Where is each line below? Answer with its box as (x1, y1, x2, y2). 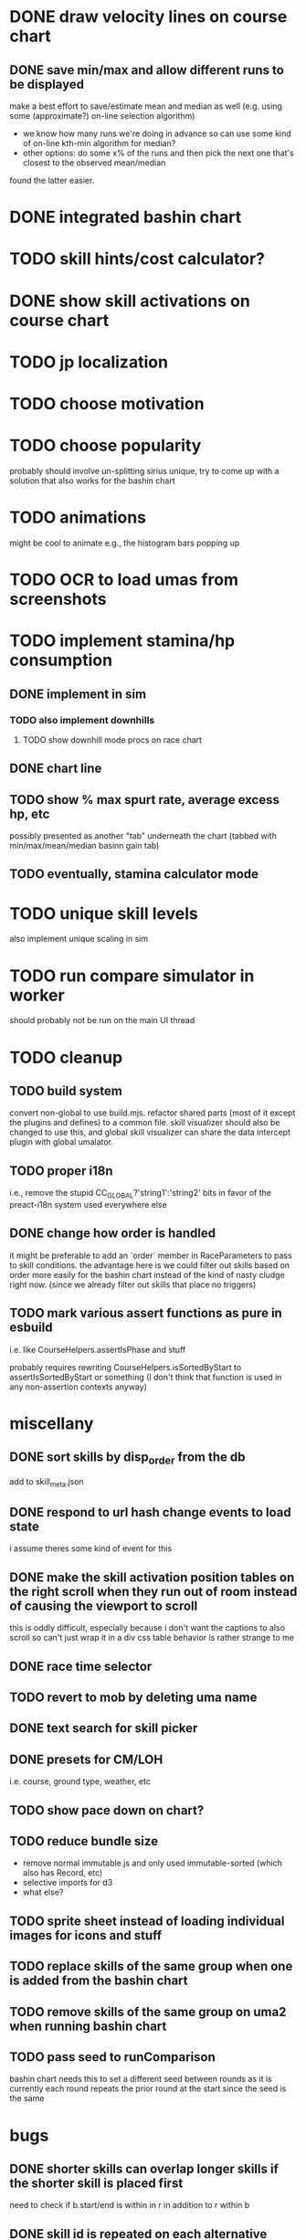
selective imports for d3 (22, 1877, 113, 1888)
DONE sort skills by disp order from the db (9, 1450, 246, 1467)
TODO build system (9, 1083, 123, 1098)
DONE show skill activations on (9, 291, 251, 312)
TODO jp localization (9, 352, 169, 372)
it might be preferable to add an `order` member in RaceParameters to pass (9, 1250, 292, 1261)
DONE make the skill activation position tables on (9, 1569, 295, 1585)
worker (9, 985, 66, 1006)
